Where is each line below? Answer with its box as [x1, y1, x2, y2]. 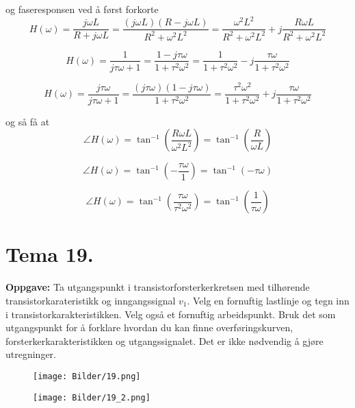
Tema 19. [5, 240, 94, 268]
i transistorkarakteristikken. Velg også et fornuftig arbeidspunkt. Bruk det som [5, 307, 336, 321]
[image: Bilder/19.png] [33, 371, 141, 381]
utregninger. [5, 347, 56, 361]
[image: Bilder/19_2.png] [33, 392, 150, 403]
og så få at [5, 114, 50, 128]
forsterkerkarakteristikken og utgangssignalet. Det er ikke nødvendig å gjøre [5, 333, 324, 348]
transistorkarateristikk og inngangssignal [5, 293, 176, 308]
